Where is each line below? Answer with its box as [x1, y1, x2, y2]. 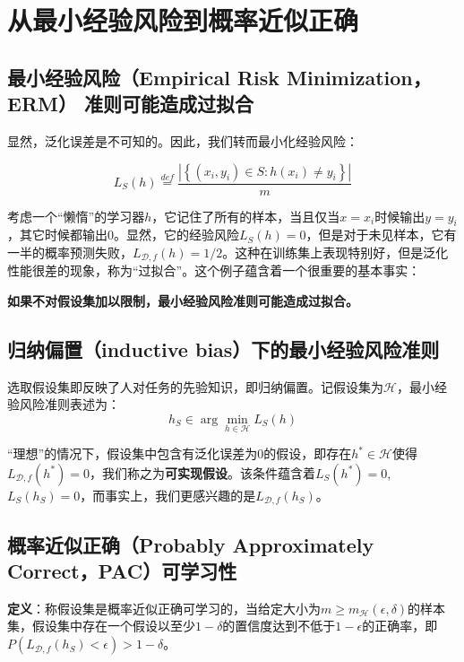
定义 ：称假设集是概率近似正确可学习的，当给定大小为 [7, 598, 321, 617]
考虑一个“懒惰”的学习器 [7, 206, 145, 225]
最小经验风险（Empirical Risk [7, 63, 280, 91]
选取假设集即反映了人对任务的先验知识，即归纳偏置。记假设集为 [7, 377, 383, 396]
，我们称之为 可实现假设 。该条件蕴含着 [89, 463, 315, 482]
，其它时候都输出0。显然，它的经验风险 [7, 225, 239, 244]
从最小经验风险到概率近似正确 [7, 2, 359, 39]
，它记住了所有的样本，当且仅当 [151, 206, 340, 225]
